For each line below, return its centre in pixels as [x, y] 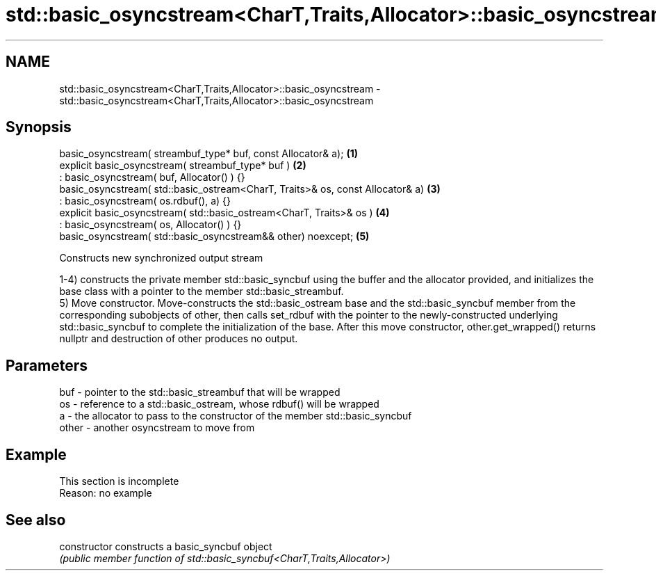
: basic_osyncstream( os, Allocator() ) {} [150, 225]
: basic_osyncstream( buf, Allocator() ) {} [152, 177]
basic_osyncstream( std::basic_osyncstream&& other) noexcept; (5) [214, 237]
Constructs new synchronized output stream [161, 258]
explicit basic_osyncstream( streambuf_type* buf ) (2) [183, 166]
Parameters [47, 365]
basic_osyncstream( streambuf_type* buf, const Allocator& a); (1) [208, 154]
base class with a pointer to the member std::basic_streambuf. [202, 291]
